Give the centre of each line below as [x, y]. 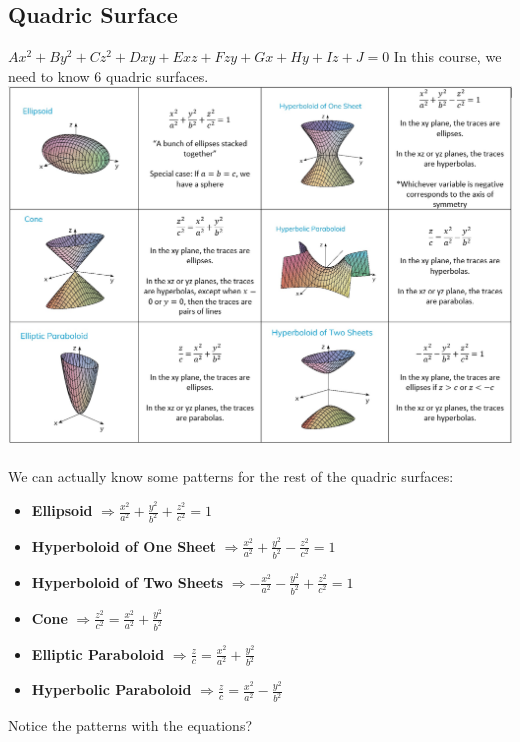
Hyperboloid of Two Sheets [127, 581]
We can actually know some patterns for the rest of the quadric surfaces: [231, 476]
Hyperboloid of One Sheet [124, 545]
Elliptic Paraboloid [98, 653]
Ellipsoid [62, 510]
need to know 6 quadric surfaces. [108, 75]
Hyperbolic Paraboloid [111, 689]
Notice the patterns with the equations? [130, 725]
